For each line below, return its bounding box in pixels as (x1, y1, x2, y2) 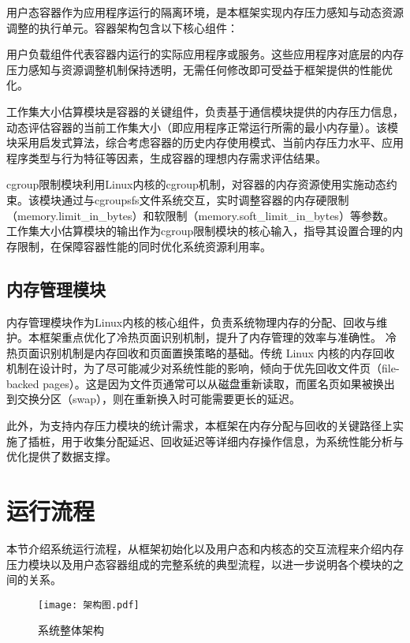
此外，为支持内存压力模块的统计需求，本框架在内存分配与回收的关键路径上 (6, 417, 393, 434)
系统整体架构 (38, 622, 104, 638)
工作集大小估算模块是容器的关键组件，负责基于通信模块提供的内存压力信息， (6, 103, 404, 119)
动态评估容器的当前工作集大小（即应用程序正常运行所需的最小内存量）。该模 (6, 118, 398, 135)
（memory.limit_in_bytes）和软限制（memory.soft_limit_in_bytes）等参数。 (6, 207, 394, 223)
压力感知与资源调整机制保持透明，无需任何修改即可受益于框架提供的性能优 (6, 61, 393, 77)
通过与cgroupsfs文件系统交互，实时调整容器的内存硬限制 (61, 191, 349, 207)
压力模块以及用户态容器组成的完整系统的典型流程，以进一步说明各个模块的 (6, 555, 393, 572)
